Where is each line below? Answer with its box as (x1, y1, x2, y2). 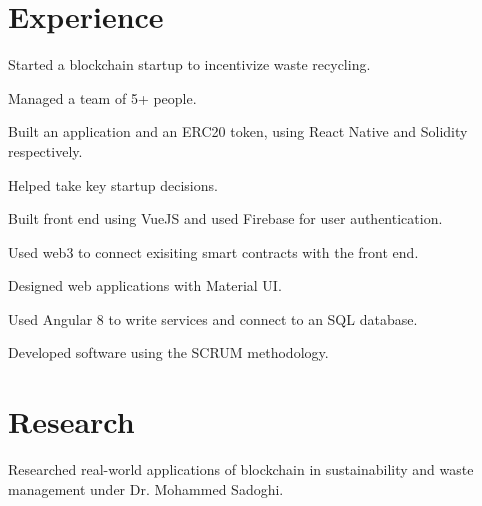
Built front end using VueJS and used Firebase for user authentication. (8, 208, 443, 229)
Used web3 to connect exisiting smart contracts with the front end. (8, 241, 419, 262)
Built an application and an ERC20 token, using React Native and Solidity (8, 121, 468, 142)
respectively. (8, 140, 83, 161)
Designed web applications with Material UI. (8, 275, 282, 296)
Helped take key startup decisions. (8, 174, 218, 195)
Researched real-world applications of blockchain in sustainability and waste (8, 459, 474, 480)
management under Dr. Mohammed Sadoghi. (8, 478, 284, 499)
